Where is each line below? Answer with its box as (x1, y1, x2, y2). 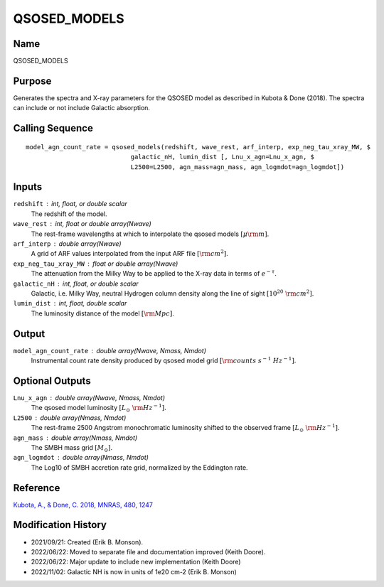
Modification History (13, 519, 107, 531)
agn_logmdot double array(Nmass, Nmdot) (13, 453, 149, 462)
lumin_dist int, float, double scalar (13, 299, 127, 308)
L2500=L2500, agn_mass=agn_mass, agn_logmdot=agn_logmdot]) (130, 163, 345, 171)
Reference (13, 482, 60, 494)
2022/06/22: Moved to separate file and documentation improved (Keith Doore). (31, 547, 266, 556)
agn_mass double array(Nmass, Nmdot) (13, 433, 138, 442)
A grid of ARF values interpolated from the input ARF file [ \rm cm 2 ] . (31, 249, 229, 258)
